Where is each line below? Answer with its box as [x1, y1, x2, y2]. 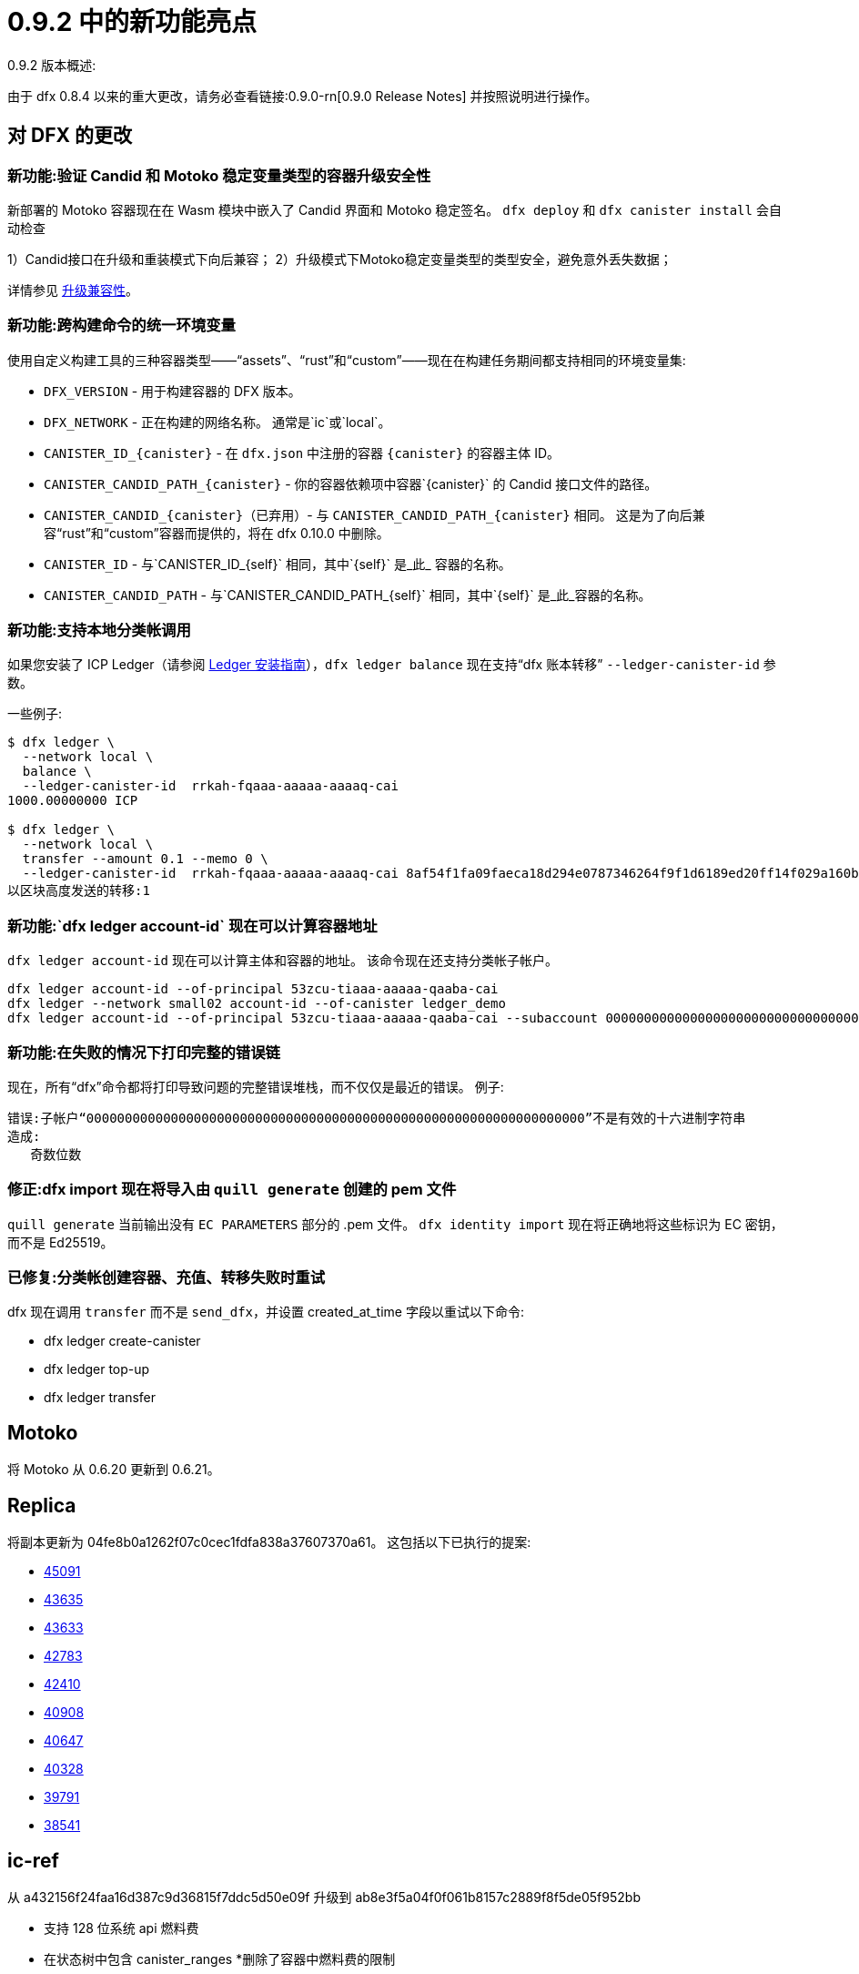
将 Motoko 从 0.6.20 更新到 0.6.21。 [7, 1461, 220, 1478]
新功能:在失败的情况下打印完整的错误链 [7, 1043, 280, 1062]
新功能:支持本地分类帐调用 [7, 621, 191, 640]
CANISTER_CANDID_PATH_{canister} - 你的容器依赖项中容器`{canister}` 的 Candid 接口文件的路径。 [44, 475, 658, 492]
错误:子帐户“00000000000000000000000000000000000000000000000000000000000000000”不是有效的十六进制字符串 [7, 1110, 746, 1125]
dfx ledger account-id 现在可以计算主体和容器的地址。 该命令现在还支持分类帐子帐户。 [7, 952, 558, 969]
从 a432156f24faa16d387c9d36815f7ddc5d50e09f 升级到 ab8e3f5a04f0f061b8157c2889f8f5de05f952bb [7, 1889, 641, 1905]
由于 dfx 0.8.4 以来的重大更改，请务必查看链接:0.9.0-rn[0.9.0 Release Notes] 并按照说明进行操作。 [7, 87, 598, 104]
